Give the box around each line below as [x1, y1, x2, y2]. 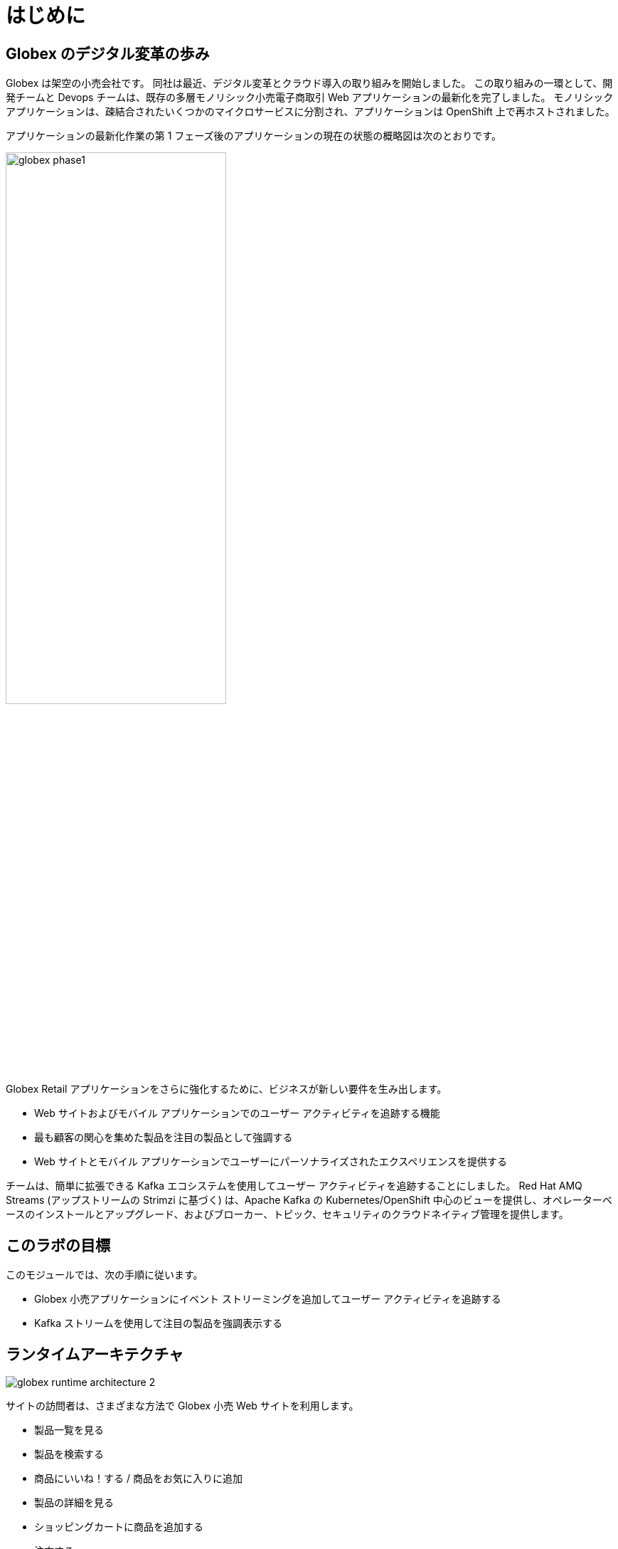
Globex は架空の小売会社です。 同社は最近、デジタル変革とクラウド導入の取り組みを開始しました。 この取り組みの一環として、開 [6, 77, 613, 90]
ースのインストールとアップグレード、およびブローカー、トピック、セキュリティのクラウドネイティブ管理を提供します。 [6, 1208, 569, 1221]
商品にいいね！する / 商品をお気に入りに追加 [34, 1472, 243, 1485]
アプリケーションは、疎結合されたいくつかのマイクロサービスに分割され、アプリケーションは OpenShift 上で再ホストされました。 [6, 105, 615, 118]
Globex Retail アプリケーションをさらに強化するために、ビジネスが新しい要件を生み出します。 [6, 1083, 447, 1096]
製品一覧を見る [34, 1424, 104, 1437]
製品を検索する [34, 1448, 104, 1461]
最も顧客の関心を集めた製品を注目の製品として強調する [34, 1131, 293, 1144]
